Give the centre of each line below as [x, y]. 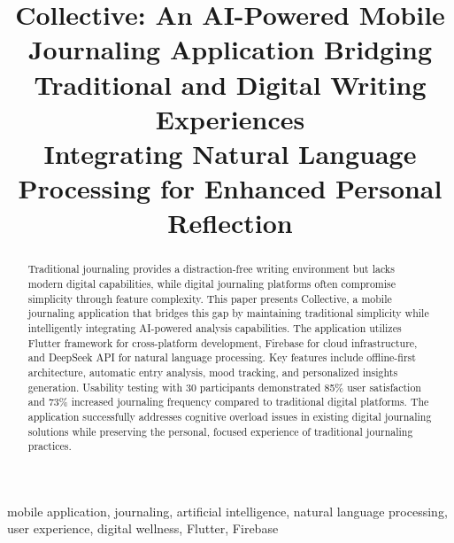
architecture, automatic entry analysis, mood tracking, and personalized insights [213, 372]
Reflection [230, 223]
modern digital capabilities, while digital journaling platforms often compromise [212, 283]
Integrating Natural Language [230, 153]
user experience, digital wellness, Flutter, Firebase [143, 528]
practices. [50, 446]
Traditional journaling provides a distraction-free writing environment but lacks [211, 269]
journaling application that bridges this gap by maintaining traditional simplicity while [228, 313]
